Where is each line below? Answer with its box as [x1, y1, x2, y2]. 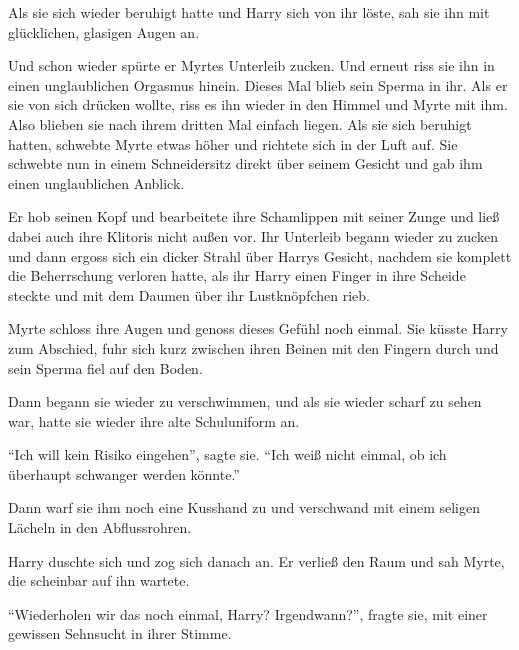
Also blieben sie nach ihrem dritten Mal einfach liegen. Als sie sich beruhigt [8, 113, 472, 134]
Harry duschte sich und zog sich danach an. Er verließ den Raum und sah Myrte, [8, 550, 505, 571]
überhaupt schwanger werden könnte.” [8, 463, 240, 484]
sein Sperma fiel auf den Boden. [8, 357, 203, 378]
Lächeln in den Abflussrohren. [8, 517, 192, 538]
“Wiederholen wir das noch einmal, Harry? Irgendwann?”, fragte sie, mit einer [8, 603, 488, 624]
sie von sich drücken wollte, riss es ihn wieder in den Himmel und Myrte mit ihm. [8, 94, 508, 115]
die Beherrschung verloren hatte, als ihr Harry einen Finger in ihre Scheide [8, 265, 466, 286]
